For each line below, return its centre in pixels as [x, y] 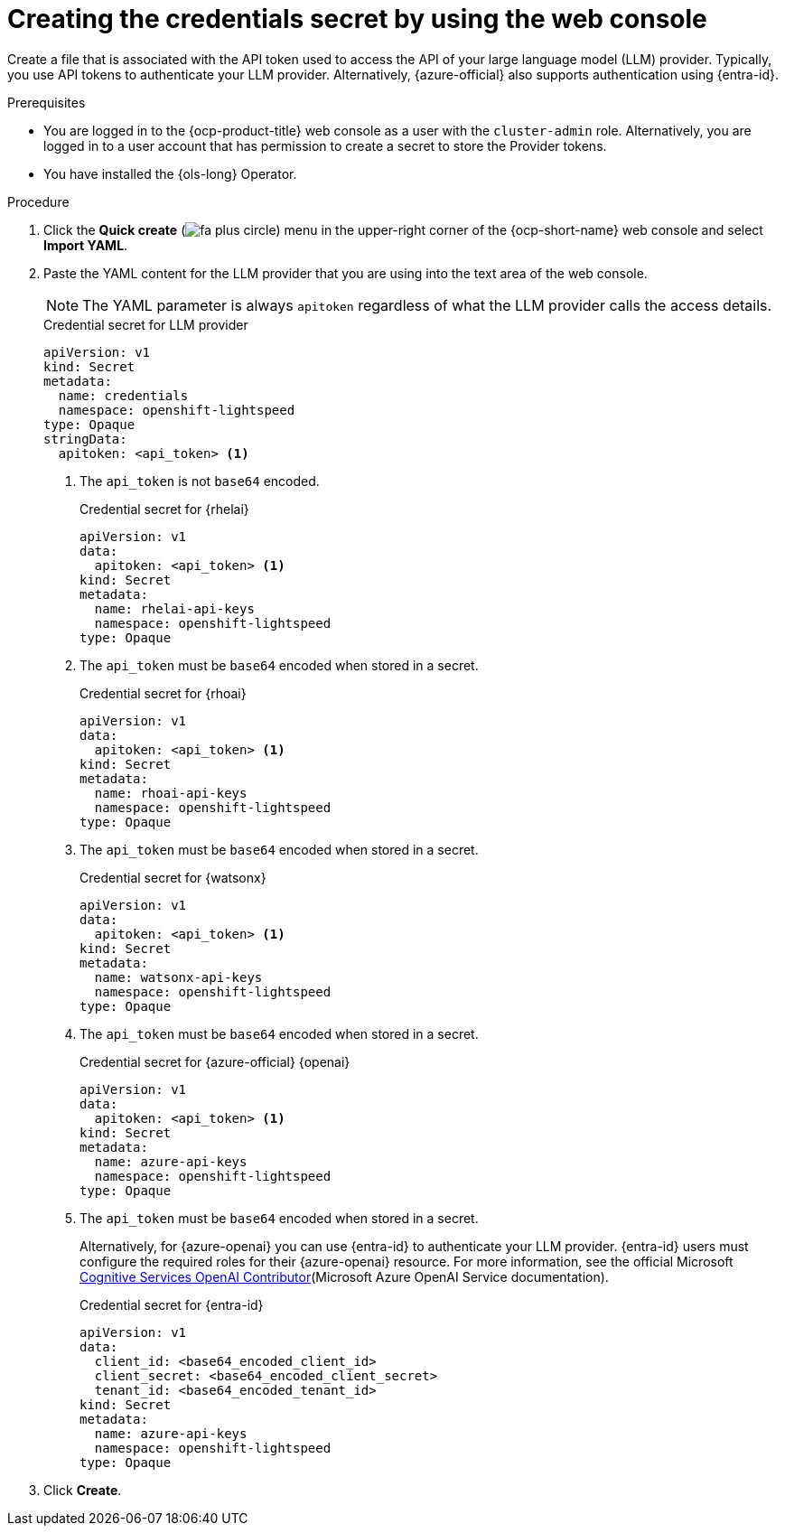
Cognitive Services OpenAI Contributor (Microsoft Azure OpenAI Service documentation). [344, 1276]
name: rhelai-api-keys [174, 608]
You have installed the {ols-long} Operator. [170, 173]
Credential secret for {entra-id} [172, 1304]
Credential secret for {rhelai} [164, 509]
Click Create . [83, 1490]
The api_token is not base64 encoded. [200, 481]
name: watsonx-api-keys [178, 977]
